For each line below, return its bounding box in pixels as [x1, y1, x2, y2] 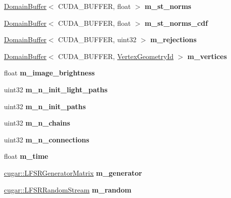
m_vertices [187, 51, 227, 61]
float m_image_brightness [4, 67, 95, 78]
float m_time [4, 151, 48, 161]
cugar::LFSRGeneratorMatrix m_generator [4, 167, 142, 178]
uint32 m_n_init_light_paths [4, 84, 108, 94]
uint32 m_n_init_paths [4, 101, 86, 111]
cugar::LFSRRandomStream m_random [4, 184, 132, 195]
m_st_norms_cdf [145, 17, 208, 28]
